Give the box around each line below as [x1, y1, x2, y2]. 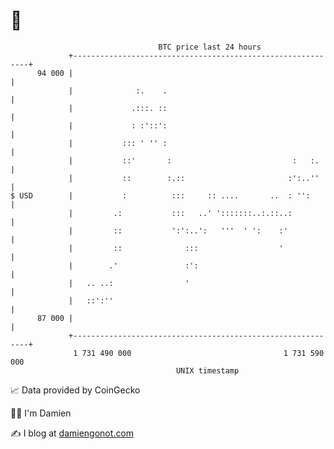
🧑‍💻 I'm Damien [10, 407, 72, 419]
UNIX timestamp [175, 365, 240, 376]
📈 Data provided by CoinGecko [10, 384, 141, 396]
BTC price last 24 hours [158, 42, 262, 52]
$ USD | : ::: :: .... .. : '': [10, 190, 311, 201]
